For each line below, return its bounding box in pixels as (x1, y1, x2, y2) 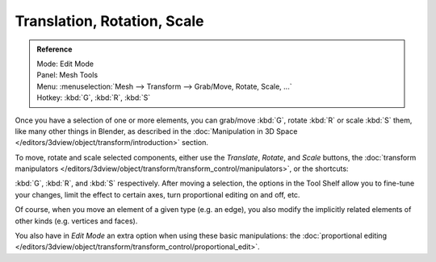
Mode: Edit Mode (36, 59, 94, 69)
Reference (36, 44, 73, 54)
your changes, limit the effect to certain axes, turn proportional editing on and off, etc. (15, 189, 300, 199)
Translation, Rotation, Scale (15, 12, 204, 30)
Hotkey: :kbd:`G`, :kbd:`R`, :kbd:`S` (36, 93, 151, 102)
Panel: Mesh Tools (36, 70, 99, 80)
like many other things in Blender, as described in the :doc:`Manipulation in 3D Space (15, 126, 298, 136)
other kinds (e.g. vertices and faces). (15, 216, 138, 226)
